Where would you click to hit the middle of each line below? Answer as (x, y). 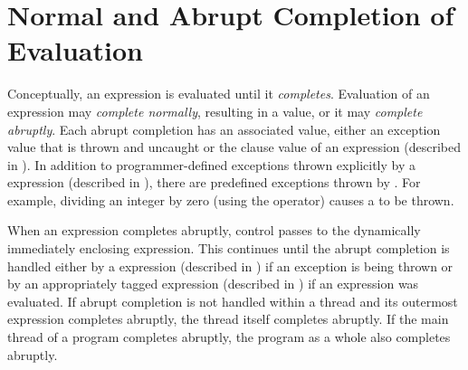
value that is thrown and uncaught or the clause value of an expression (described (234, 147)
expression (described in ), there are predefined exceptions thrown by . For (214, 182)
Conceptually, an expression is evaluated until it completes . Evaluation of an (219, 94)
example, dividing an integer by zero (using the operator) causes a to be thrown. (231, 199)
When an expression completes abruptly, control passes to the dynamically (214, 230)
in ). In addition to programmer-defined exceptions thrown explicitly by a (211, 164)
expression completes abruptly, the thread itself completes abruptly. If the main (228, 319)
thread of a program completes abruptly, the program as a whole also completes (229, 337)
